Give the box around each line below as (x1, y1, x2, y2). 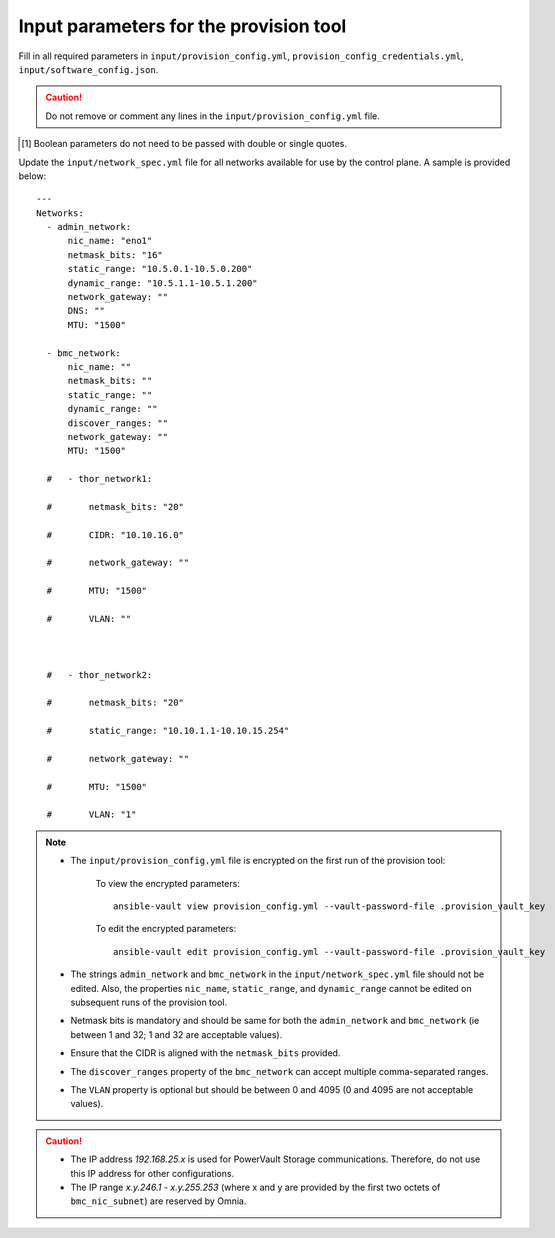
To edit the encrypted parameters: (95, 923, 237, 935)
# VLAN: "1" (46, 809, 137, 820)
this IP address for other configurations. (70, 1167, 235, 1179)
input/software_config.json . (18, 63, 159, 75)
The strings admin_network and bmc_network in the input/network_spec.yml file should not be (70, 968, 485, 980)
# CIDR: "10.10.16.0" (46, 529, 185, 540)
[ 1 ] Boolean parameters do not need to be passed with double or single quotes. (21, 138, 348, 150)
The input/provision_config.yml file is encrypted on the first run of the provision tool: (70, 855, 446, 867)
